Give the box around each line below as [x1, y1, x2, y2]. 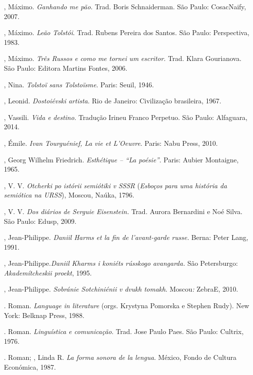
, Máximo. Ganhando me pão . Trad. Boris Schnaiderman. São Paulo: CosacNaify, [4, 1, 246, 11]
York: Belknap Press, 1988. [4, 310, 85, 320]
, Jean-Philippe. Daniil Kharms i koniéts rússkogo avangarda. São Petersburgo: [4, 258, 238, 268]
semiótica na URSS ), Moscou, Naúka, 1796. [4, 190, 135, 200]
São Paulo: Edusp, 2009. [4, 216, 77, 226]
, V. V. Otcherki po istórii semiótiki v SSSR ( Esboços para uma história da [4, 180, 227, 190]
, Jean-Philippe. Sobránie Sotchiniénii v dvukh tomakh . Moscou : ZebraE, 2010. [4, 284, 238, 294]
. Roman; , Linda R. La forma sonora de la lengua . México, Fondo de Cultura [4, 352, 237, 362]
